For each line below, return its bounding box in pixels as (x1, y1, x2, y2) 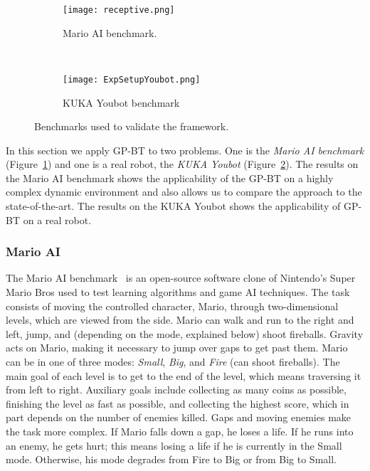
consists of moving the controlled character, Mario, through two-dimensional (6, 298, 339, 313)
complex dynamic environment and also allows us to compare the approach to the (6, 184, 362, 199)
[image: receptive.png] (63, 5, 175, 15)
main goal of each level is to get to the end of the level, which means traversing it (6, 368, 361, 383)
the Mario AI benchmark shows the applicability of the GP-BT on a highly (6, 170, 334, 185)
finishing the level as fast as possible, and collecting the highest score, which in (6, 396, 349, 411)
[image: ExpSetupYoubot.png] (63, 74, 201, 85)
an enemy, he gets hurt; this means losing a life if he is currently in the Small (6, 438, 342, 453)
